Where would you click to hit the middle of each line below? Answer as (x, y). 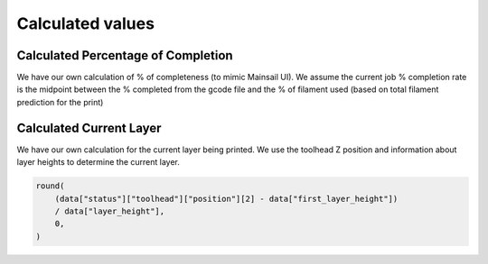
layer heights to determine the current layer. (99, 162)
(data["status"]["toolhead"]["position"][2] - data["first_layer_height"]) (226, 199)
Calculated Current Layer (89, 127)
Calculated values (86, 23)
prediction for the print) (60, 102)
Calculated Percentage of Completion (125, 55)
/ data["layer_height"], (110, 211)
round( (50, 186)
